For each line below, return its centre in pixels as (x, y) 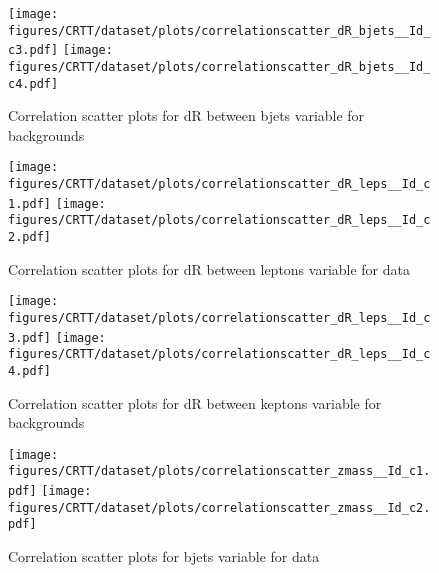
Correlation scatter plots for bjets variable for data (164, 556)
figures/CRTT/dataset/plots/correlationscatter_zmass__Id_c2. (219, 507)
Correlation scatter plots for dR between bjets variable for (186, 115)
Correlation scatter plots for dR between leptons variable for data (209, 268)
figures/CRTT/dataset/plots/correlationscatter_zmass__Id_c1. (219, 471)
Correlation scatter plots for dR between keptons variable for (195, 402)
